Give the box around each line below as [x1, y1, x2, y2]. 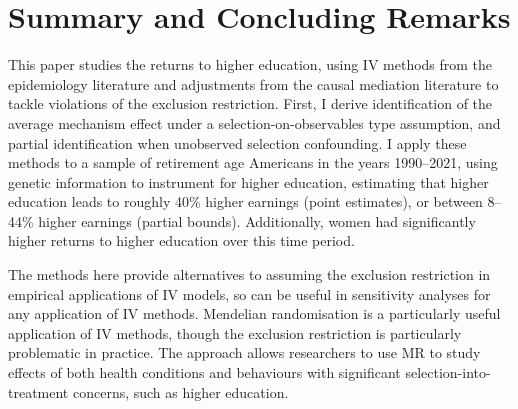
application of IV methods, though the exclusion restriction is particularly [8, 322, 462, 343]
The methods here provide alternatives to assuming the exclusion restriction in [8, 264, 491, 285]
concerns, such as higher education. [72, 381, 289, 402]
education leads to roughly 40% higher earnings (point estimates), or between [8, 191, 483, 212]
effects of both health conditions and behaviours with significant [8, 362, 401, 383]
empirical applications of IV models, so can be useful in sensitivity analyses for [8, 283, 491, 304]
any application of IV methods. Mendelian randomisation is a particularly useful [8, 303, 501, 324]
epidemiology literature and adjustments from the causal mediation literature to [8, 73, 499, 94]
